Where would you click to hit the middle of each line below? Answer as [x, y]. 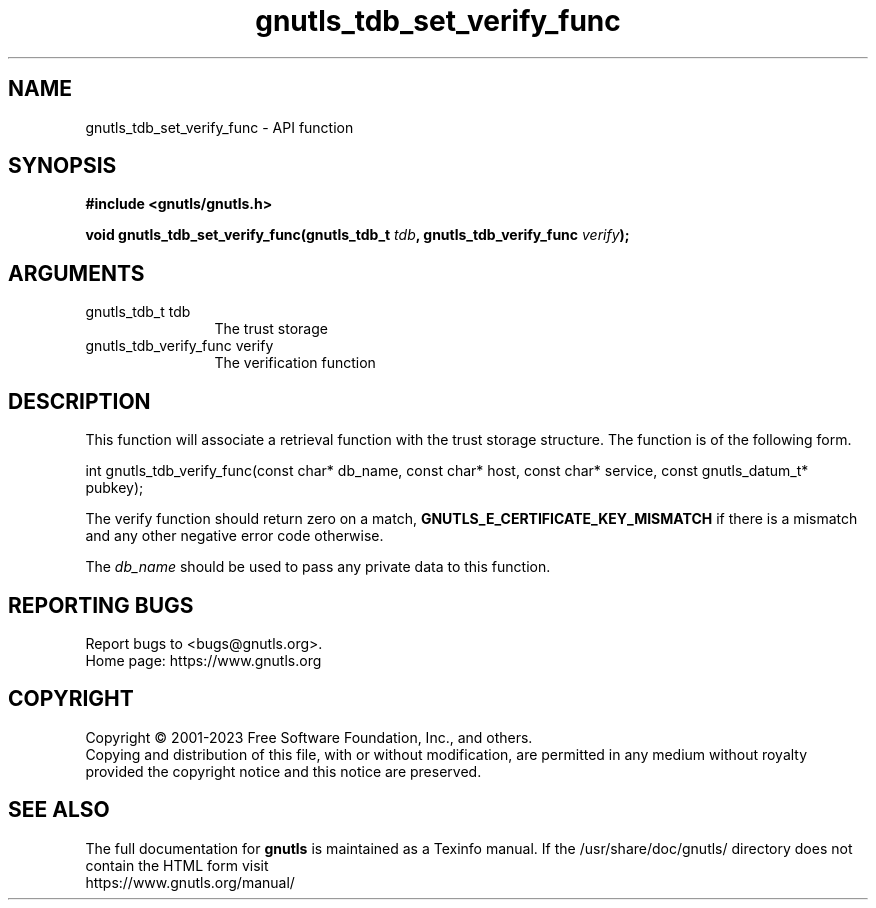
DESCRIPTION [79, 401]
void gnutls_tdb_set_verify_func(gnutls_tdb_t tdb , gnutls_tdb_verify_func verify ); [357, 235]
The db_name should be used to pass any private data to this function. [318, 567]
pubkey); [114, 488]
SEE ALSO [59, 810]
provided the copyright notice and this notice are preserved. [283, 771]
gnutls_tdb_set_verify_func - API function [219, 127]
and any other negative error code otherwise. [234, 536]
